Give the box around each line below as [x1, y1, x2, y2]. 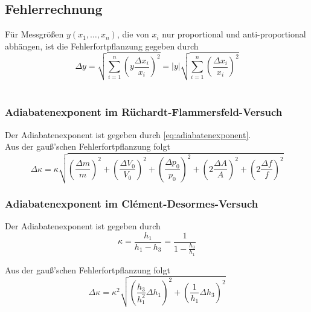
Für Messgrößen [5, 28, 64, 40]
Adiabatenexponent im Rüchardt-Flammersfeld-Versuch [5, 104, 283, 119]
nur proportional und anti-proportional [162, 28, 306, 40]
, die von [117, 28, 149, 40]
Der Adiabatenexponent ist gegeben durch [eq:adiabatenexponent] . [5, 128, 251, 141]
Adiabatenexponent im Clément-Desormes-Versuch [5, 196, 258, 211]
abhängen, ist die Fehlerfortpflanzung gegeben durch [5, 39, 199, 52]
